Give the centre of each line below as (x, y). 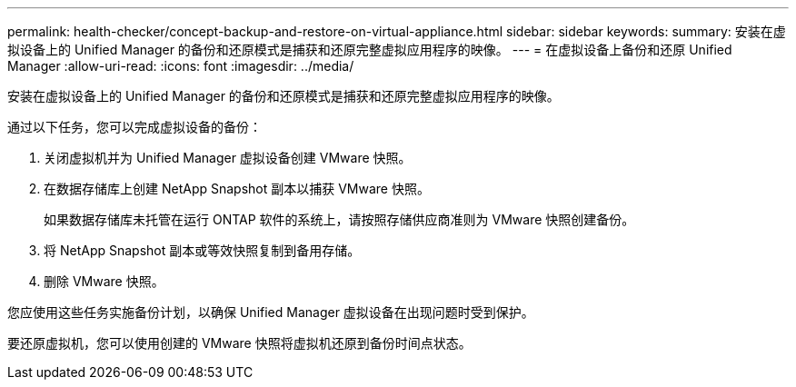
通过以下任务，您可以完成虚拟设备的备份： (134, 127)
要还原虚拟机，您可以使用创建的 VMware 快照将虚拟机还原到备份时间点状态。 (239, 343)
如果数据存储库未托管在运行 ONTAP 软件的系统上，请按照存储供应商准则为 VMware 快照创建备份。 (339, 219)
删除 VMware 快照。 (104, 281)
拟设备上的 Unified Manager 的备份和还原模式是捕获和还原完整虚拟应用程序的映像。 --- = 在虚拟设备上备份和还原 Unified (370, 50)
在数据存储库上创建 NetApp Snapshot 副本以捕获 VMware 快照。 (237, 189)
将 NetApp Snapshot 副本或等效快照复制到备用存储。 (202, 250)
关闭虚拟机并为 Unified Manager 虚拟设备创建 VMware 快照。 (228, 158)
